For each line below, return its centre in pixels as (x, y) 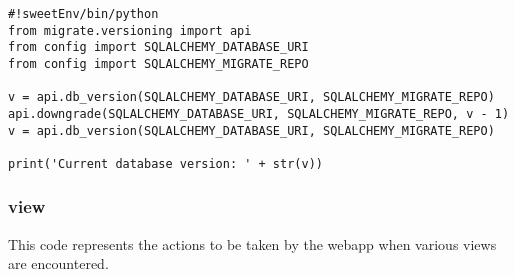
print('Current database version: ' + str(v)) (165, 163)
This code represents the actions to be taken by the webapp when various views (252, 243)
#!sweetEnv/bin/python (83, 14)
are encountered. (58, 263)
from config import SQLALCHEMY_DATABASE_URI (158, 47)
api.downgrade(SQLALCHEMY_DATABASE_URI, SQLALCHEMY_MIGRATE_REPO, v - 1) (259, 113)
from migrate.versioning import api (130, 30)
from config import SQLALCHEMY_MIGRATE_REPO (158, 63)
